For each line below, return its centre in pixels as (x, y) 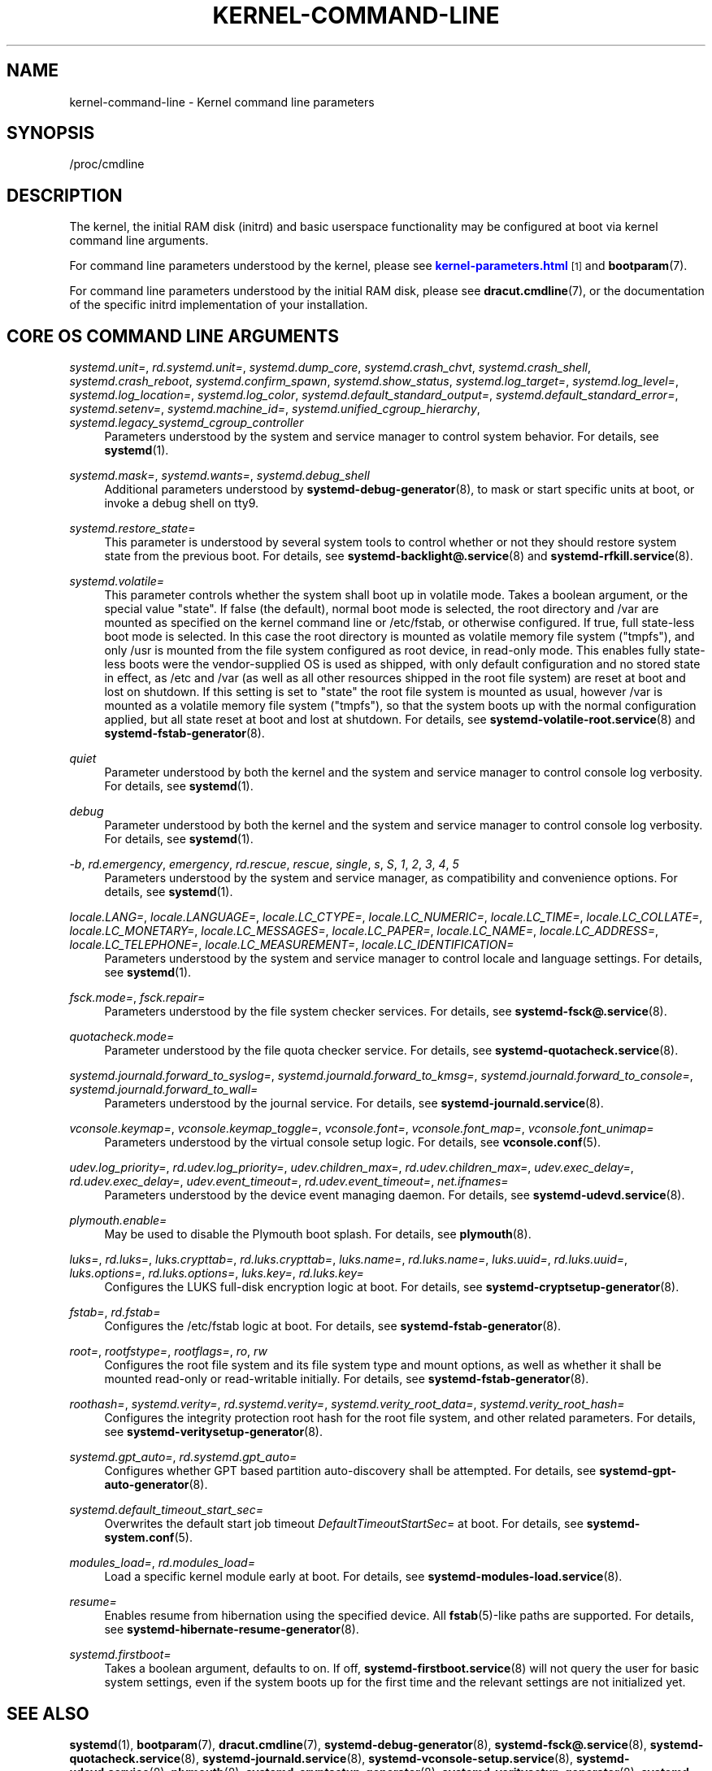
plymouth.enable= (118, 1221)
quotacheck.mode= (122, 1037)
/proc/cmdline (107, 164)
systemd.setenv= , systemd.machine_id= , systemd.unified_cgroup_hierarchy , (275, 409)
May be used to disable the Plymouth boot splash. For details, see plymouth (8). (318, 1234)
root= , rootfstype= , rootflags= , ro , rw (168, 1351)
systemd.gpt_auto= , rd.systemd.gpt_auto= (183, 1457)
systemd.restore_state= (132, 529)
